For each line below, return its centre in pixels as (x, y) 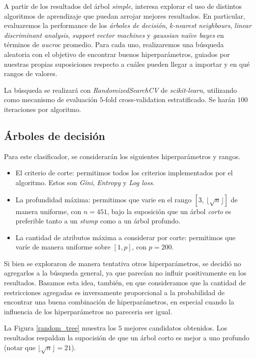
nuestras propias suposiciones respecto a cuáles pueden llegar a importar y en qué (127, 64)
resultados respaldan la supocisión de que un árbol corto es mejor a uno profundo (127, 338)
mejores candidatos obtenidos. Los (175, 328)
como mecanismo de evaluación (51, 99)
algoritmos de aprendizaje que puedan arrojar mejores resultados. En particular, (125, 15)
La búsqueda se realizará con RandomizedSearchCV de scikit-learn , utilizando (121, 90)
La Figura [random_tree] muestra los (60, 328)
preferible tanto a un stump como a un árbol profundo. (98, 221)
